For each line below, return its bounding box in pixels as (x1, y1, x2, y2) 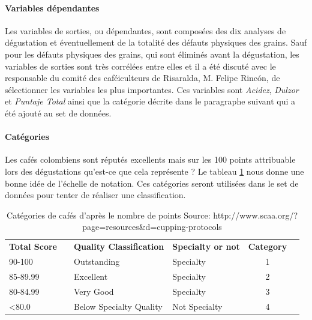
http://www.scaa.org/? (213, 208, 298, 221)
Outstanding (73, 255, 120, 267)
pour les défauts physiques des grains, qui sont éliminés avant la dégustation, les (5, 47, 299, 60)
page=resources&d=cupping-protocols (82, 220, 222, 233)
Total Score (9, 240, 57, 253)
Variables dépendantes (5, 1, 100, 14)
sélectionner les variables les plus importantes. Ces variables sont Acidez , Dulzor (5, 83, 299, 95)
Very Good (73, 285, 114, 297)
